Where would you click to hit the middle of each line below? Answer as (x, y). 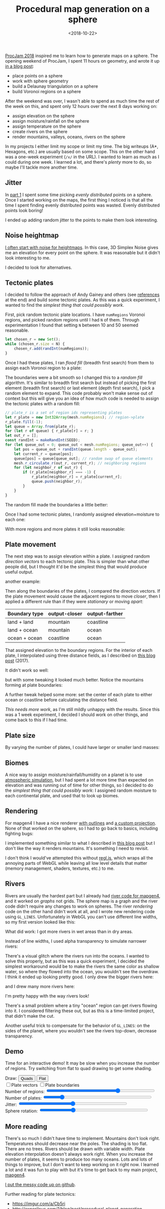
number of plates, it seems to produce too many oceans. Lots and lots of (79, 1159)
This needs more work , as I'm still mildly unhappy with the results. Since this (82, 710)
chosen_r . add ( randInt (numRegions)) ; (52, 349)
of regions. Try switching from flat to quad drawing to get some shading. (79, 1068)
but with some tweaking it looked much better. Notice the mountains (74, 680)
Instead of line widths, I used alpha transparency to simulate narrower (76, 941)
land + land (20, 622)
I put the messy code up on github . (41, 1185)
